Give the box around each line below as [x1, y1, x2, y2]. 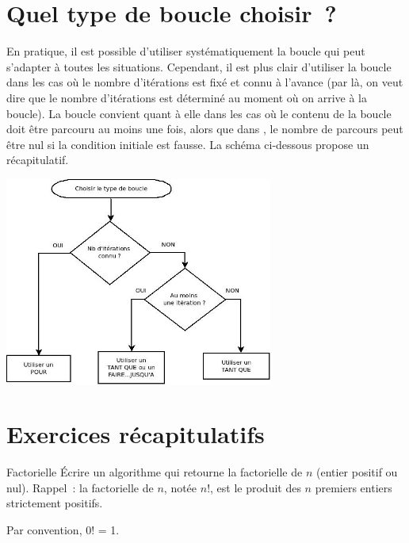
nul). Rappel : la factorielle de [6, 479, 154, 495]
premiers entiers [315, 479, 392, 495]
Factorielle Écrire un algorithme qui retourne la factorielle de [6, 464, 303, 480]
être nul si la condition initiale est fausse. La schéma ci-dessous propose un [6, 136, 369, 152]
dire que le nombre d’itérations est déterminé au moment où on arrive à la [6, 89, 367, 105]
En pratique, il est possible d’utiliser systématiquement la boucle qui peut [6, 43, 365, 59]
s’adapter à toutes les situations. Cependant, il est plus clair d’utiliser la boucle [6, 58, 392, 75]
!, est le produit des [207, 479, 301, 495]
